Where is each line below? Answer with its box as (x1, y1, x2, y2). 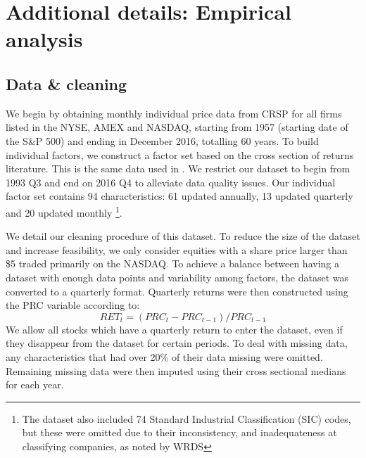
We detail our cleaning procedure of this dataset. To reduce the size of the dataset (6, 229, 360, 243)
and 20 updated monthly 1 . (6, 203, 122, 220)
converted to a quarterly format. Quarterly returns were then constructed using (6, 284, 348, 298)
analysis (6, 25, 83, 53)
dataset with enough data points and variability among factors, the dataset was (6, 269, 348, 284)
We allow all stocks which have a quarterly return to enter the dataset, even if (6, 322, 343, 336)
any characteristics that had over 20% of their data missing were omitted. (6, 349, 323, 364)
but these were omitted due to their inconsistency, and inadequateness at (22, 425, 337, 440)
